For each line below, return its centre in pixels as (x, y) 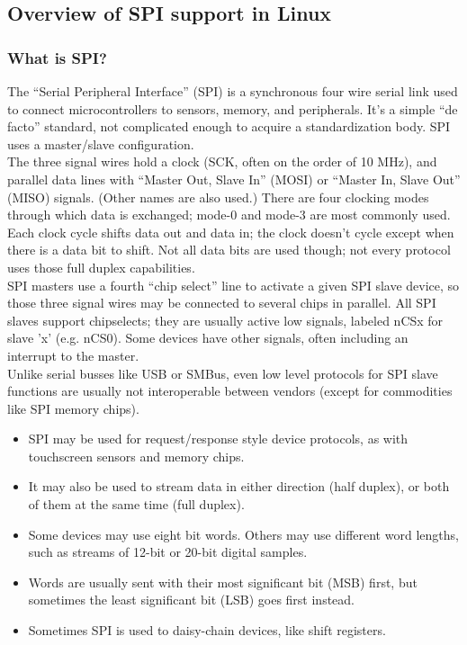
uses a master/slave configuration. (101, 143)
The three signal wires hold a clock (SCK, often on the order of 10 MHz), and (222, 161)
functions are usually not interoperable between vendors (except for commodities (230, 391)
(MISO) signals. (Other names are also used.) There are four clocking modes (218, 197)
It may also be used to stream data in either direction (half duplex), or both (239, 486)
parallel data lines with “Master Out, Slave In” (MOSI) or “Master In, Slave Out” (234, 179)
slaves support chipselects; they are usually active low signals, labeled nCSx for (225, 320)
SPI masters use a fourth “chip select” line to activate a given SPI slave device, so (233, 285)
